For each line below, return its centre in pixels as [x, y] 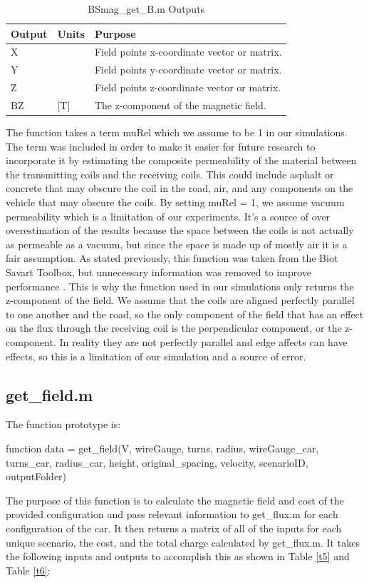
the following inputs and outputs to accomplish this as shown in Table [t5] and [178, 556]
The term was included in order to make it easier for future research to [161, 146]
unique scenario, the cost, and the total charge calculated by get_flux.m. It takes [183, 542]
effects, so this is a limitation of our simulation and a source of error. [156, 356]
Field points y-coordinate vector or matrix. [188, 70]
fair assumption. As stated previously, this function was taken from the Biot [172, 258]
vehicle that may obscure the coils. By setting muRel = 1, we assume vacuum [175, 202]
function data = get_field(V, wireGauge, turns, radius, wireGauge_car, [162, 448]
